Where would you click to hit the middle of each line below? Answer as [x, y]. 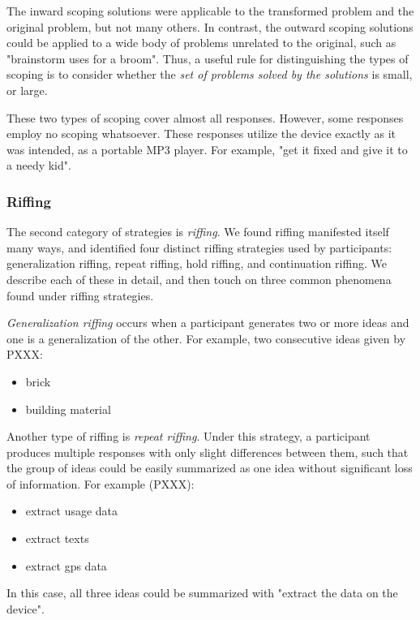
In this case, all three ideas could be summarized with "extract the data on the [202, 593]
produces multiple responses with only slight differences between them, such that [208, 452]
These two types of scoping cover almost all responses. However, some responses [205, 117]
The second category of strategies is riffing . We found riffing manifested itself [198, 232]
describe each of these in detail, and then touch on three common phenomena [199, 279]
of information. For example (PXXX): [101, 483]
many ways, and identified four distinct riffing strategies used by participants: [199, 247]
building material [68, 409]
